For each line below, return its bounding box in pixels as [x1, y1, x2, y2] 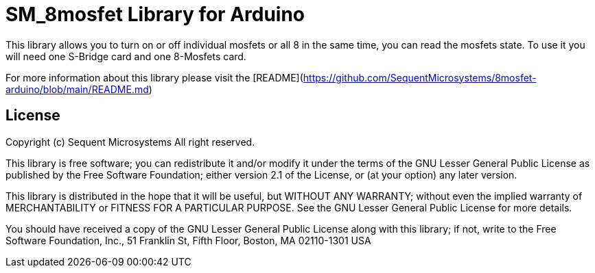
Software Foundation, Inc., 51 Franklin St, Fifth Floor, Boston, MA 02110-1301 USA [5, 234, 371, 246]
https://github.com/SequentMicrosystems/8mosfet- [303, 71, 537, 83]
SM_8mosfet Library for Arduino [5, 3, 305, 26]
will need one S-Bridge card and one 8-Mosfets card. [5, 50, 246, 62]
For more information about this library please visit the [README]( [5, 71, 303, 83]
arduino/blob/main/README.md [5, 83, 149, 95]
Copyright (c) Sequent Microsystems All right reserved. [5, 135, 255, 148]
